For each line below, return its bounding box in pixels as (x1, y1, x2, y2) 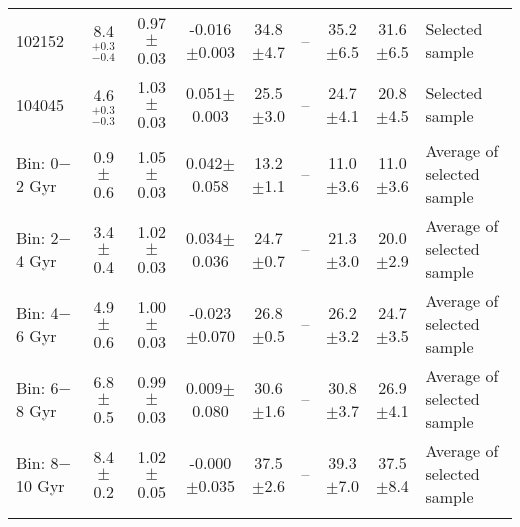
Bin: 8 (16, 450, 59, 474)
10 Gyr (16, 473, 65, 497)
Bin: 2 (16, 225, 59, 249)
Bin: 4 (16, 300, 59, 324)
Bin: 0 (16, 150, 59, 174)
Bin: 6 (16, 375, 59, 399)
